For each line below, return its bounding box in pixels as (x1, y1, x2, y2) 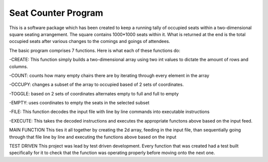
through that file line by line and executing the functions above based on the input (9, 134, 177, 140)
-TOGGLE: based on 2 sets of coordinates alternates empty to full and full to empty (9, 90, 179, 96)
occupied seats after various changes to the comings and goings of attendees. (9, 39, 171, 44)
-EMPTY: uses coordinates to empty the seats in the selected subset (9, 100, 150, 106)
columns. (9, 63, 28, 69)
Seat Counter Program (9, 7, 104, 18)
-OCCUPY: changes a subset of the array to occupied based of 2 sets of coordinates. (9, 81, 184, 87)
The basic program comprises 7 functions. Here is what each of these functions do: (9, 47, 181, 53)
